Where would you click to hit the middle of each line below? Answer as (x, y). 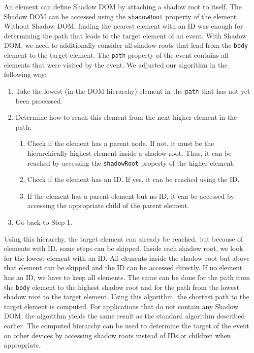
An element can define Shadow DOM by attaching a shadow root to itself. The (123, 6)
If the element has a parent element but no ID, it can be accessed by (131, 195)
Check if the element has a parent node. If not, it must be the (121, 143)
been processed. (39, 100)
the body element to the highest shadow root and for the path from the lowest (122, 287)
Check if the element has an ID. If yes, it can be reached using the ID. (133, 179)
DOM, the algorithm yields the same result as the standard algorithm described (125, 316)
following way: (25, 74)
